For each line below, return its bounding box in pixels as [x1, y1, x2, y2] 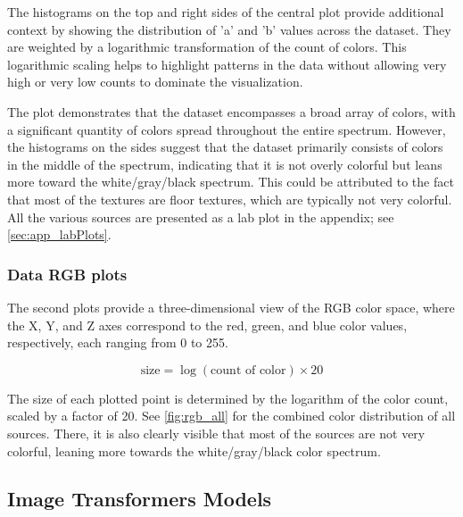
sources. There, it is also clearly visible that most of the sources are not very [7, 423, 426, 442]
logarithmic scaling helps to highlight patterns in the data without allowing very [7, 54, 447, 73]
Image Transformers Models [7, 485, 272, 513]
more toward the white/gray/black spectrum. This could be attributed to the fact [7, 172, 454, 191]
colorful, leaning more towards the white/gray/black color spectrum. [7, 441, 381, 460]
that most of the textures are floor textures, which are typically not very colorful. [7, 189, 452, 208]
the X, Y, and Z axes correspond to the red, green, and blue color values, [7, 315, 408, 334]
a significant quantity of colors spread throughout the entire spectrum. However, [7, 120, 446, 138]
